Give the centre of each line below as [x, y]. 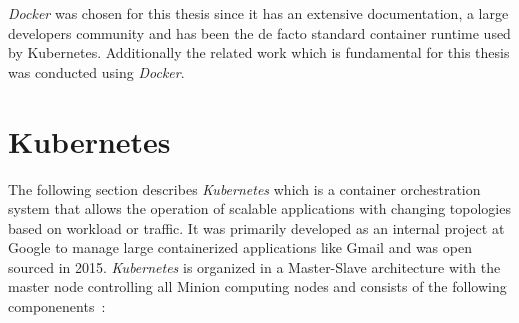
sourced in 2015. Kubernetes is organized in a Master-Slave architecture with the [254, 266]
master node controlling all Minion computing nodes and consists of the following [257, 286]
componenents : [57, 306]
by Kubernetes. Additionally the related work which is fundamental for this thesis [259, 52]
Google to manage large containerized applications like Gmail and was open [240, 247]
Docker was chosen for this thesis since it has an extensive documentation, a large [258, 13]
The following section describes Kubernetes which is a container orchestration [244, 188]
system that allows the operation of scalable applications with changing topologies [259, 208]
